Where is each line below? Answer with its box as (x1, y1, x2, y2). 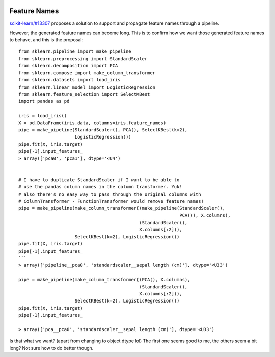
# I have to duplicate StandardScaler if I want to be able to (18, 177, 180, 183)
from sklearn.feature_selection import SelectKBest (18, 92, 150, 97)
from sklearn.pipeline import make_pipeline (18, 48, 132, 54)
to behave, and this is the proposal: (9, 37, 84, 43)
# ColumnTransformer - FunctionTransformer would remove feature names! (18, 198, 204, 204)
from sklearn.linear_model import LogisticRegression (18, 84, 155, 90)
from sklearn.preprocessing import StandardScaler (18, 56, 148, 62)
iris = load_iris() (18, 113, 67, 119)
